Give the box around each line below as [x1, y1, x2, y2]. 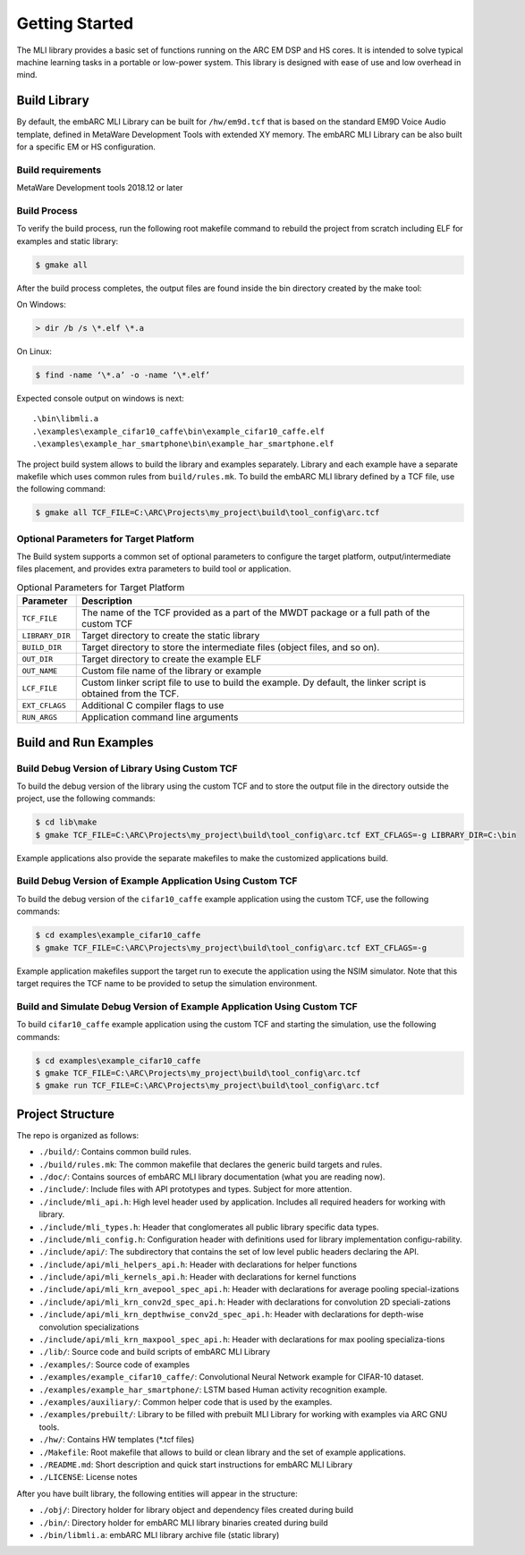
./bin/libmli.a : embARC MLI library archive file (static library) [38, 1529, 280, 1540]
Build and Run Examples [16, 734, 154, 750]
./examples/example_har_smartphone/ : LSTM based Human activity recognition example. [38, 1384, 388, 1395]
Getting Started [16, 13, 134, 33]
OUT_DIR [21, 654, 54, 663]
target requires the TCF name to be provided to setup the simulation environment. [16, 978, 318, 988]
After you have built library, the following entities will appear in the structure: [16, 1488, 299, 1499]
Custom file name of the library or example [81, 664, 262, 677]
